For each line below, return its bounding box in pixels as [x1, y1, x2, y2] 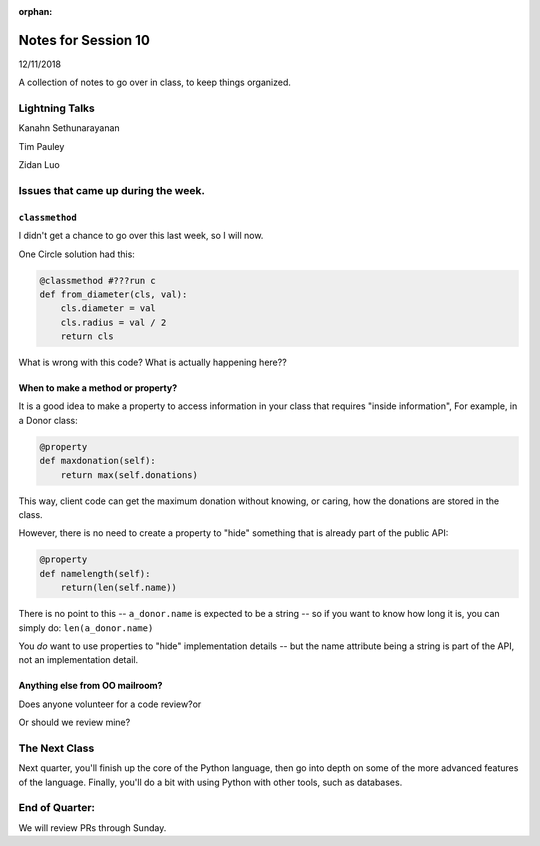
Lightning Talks [18, 101, 95, 115]
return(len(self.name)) [60, 582, 177, 594]
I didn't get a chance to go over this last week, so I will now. [18, 230, 264, 242]
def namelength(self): [39, 568, 151, 579]
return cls [60, 331, 114, 342]
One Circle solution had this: [18, 248, 135, 260]
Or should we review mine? [18, 716, 131, 729]
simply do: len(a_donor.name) [18, 621, 154, 634]
